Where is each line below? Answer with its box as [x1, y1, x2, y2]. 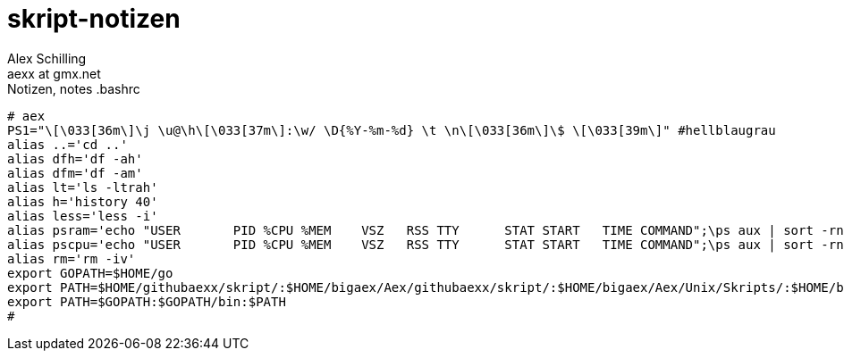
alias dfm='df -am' [7, 165, 143, 180]
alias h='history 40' [7, 194, 158, 209]
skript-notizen [7, 4, 181, 34]
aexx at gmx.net [7, 65, 101, 81]
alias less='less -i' [7, 208, 158, 223]
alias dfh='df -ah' [7, 151, 143, 166]
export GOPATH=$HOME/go [7, 265, 173, 280]
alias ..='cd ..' [7, 137, 128, 152]
